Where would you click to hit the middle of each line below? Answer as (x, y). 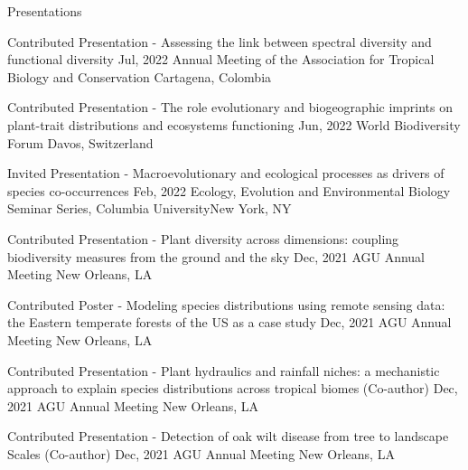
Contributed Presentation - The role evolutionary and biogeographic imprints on (230, 107)
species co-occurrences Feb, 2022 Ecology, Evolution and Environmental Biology (229, 190)
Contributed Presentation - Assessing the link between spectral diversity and (220, 41)
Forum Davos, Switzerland (80, 142)
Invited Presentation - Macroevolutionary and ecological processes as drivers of (226, 173)
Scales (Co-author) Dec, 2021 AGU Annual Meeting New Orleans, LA (201, 453)
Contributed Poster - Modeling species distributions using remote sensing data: (226, 304)
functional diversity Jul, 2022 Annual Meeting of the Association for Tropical (221, 59)
